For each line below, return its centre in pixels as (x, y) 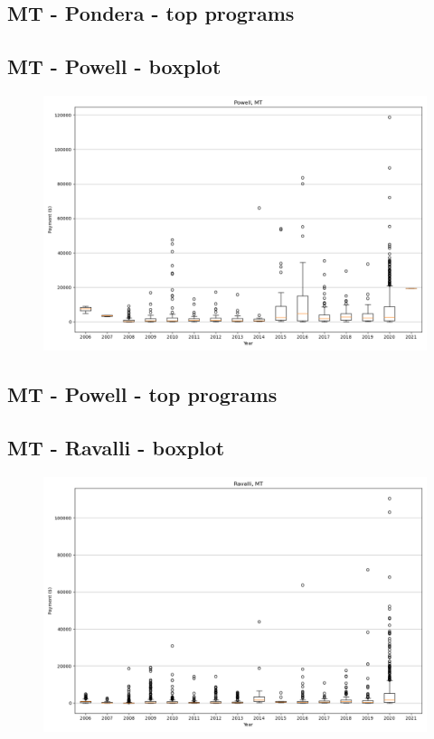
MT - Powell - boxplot (114, 66)
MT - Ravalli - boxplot (116, 448)
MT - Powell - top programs (142, 394)
